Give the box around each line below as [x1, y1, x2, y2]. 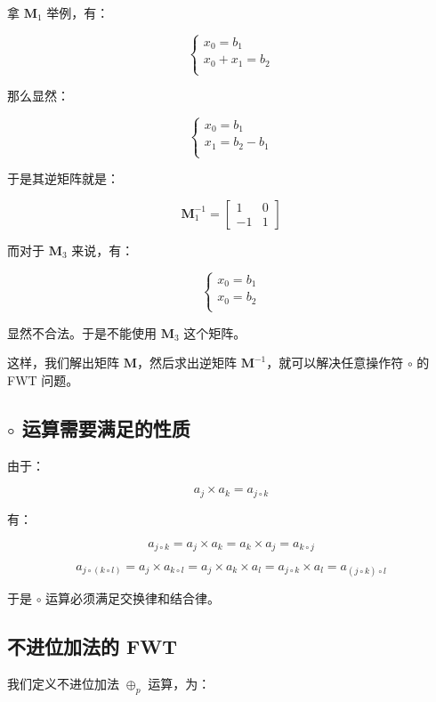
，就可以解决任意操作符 [266, 353, 404, 372]
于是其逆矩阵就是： [7, 169, 119, 188]
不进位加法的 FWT [7, 633, 178, 660]
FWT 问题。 [7, 371, 79, 390]
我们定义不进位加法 [7, 674, 119, 692]
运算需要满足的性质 [21, 415, 190, 442]
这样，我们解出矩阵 [7, 353, 119, 372]
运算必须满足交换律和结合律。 [45, 589, 221, 608]
